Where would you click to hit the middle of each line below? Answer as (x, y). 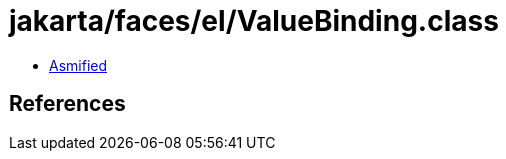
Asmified (78, 65)
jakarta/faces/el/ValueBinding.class (254, 21)
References (67, 104)
